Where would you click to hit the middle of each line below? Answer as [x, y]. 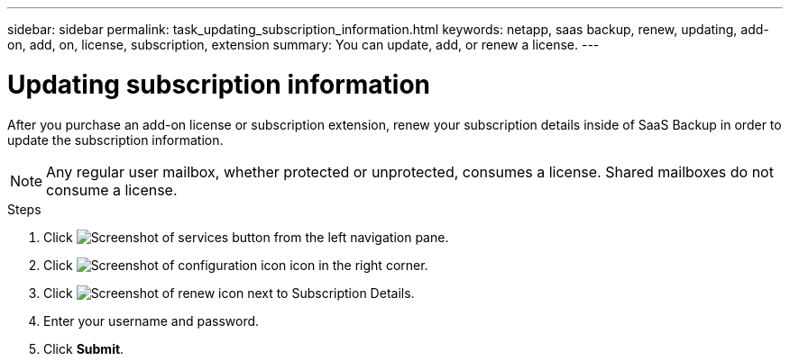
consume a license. [112, 190]
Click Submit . [84, 348]
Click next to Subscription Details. [229, 293]
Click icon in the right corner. [236, 265]
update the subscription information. [115, 140]
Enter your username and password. [152, 320]
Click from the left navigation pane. [246, 237]
